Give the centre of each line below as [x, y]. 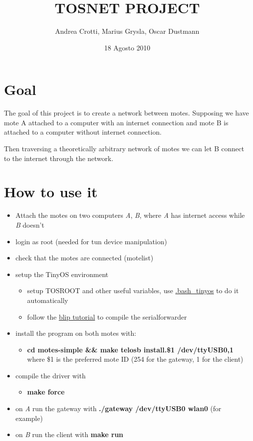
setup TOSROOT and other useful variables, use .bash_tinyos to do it [133, 290]
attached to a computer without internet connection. [83, 132]
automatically [48, 300]
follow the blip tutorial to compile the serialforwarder [107, 316]
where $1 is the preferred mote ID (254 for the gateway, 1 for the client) [135, 359]
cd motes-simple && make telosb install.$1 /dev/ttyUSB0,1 [130, 349]
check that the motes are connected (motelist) [84, 258]
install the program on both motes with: [76, 333]
